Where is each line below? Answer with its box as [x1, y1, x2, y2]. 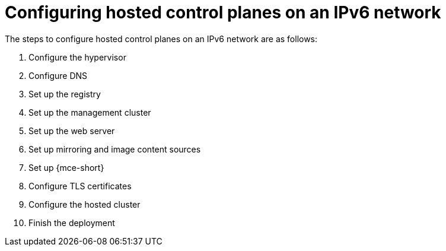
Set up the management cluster [28, 107, 151, 117]
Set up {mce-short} [28, 162, 104, 173]
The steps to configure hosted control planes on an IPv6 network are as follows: [5, 33, 318, 44]
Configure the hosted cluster [28, 199, 141, 209]
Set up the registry [28, 88, 101, 99]
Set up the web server [28, 125, 115, 136]
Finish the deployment [28, 217, 115, 228]
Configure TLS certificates [28, 180, 132, 191]
